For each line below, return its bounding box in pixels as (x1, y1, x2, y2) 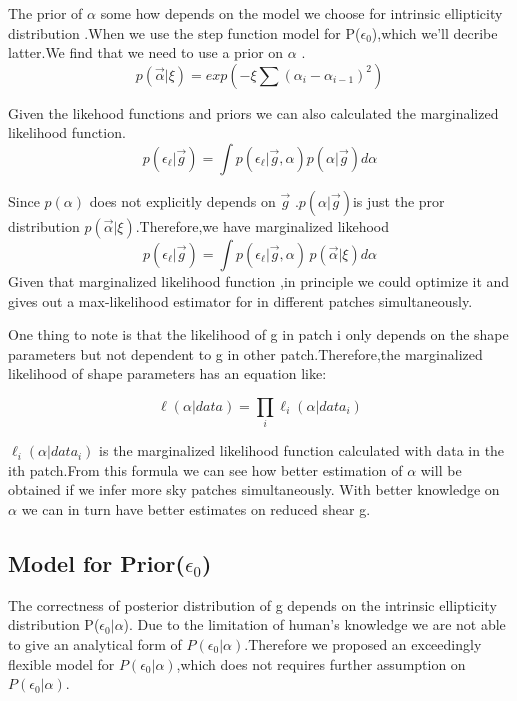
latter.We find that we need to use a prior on (8, 42, 284, 63)
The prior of (8, 3, 83, 23)
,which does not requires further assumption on (176, 653, 466, 674)
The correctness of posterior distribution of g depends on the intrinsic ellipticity (8, 594, 497, 615)
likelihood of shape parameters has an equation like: (8, 363, 327, 384)
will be (420, 459, 462, 480)
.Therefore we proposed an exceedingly (244, 634, 482, 655)
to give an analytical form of (8, 634, 182, 655)
